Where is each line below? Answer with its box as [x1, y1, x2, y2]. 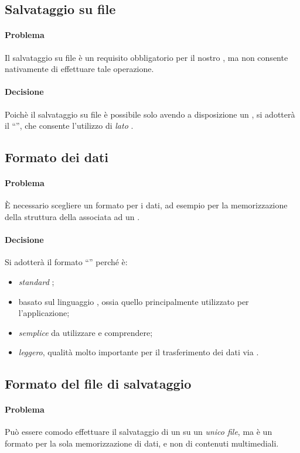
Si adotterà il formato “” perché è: [5, 256, 128, 268]
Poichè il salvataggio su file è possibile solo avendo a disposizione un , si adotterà [5, 108, 295, 120]
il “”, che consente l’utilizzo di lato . [5, 119, 134, 132]
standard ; [18, 275, 54, 287]
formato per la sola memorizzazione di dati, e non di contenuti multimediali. [5, 437, 279, 449]
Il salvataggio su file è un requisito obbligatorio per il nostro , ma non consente [5, 51, 288, 63]
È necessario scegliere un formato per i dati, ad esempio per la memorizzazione [5, 199, 288, 211]
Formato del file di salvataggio [5, 375, 192, 393]
